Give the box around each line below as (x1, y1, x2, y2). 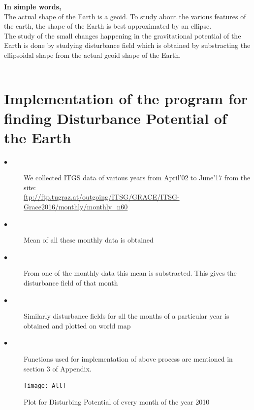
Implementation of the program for (4, 88, 248, 109)
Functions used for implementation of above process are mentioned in (24, 353, 233, 364)
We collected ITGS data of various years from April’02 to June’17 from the (24, 172, 251, 183)
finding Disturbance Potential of (4, 108, 227, 128)
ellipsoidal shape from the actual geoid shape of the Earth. (4, 49, 181, 60)
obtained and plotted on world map (24, 320, 131, 330)
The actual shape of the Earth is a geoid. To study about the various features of (4, 11, 246, 21)
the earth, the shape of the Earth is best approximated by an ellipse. (4, 21, 212, 31)
